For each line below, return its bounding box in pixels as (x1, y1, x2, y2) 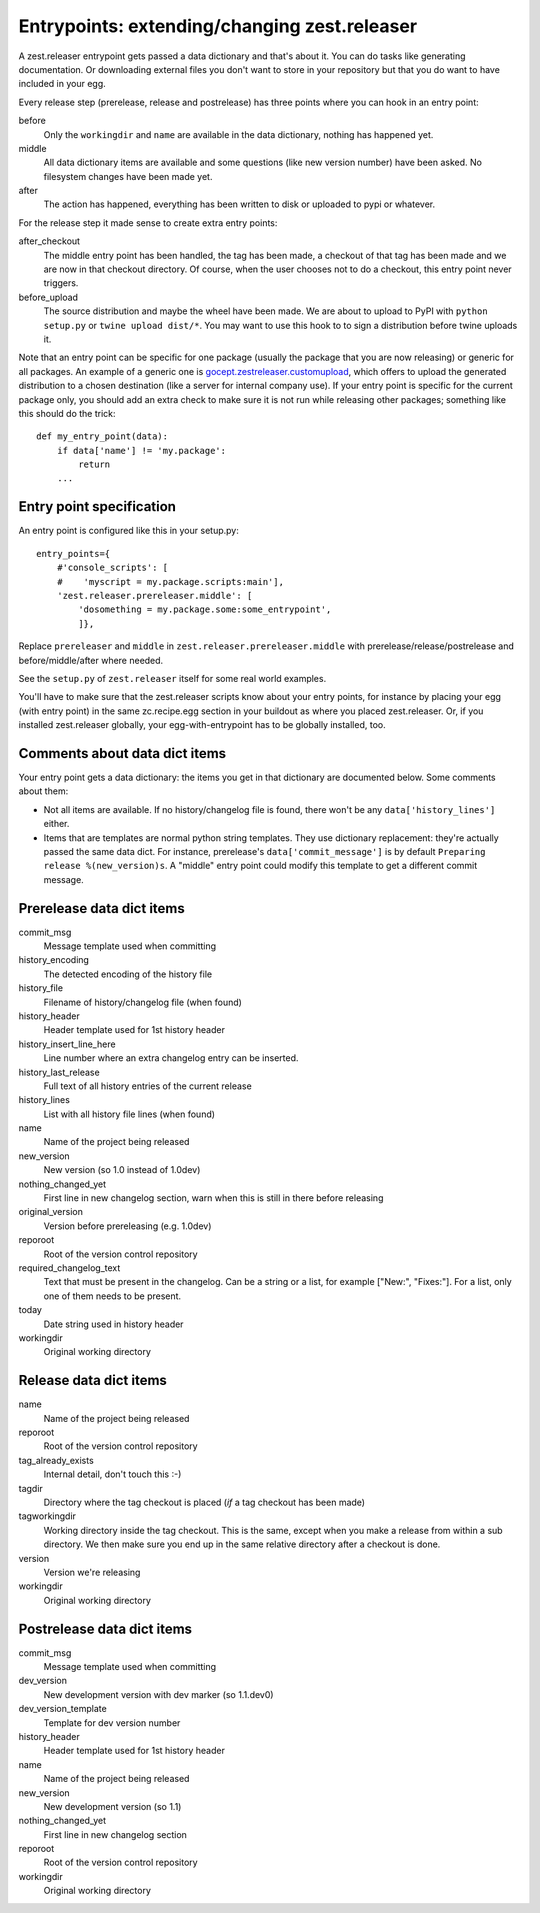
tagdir (18, 1482, 44, 1494)
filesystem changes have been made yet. (43, 170, 213, 182)
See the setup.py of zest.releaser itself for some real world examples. (18, 672, 327, 684)
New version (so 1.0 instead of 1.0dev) (43, 1164, 201, 1176)
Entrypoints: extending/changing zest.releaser (18, 15, 418, 37)
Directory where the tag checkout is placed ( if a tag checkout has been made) (43, 1496, 365, 1508)
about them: (18, 785, 69, 797)
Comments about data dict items (18, 745, 227, 762)
